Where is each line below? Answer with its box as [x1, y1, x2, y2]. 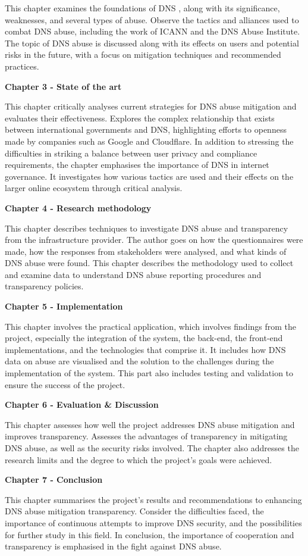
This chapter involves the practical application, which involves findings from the [5, 320, 297, 332]
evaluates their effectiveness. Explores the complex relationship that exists [5, 111, 275, 124]
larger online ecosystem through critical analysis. [5, 182, 183, 194]
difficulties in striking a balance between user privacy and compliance [5, 146, 257, 159]
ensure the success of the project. [5, 378, 125, 391]
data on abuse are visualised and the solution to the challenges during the [5, 355, 274, 367]
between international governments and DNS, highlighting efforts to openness [5, 123, 287, 136]
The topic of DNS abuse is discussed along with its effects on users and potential [5, 36, 299, 49]
